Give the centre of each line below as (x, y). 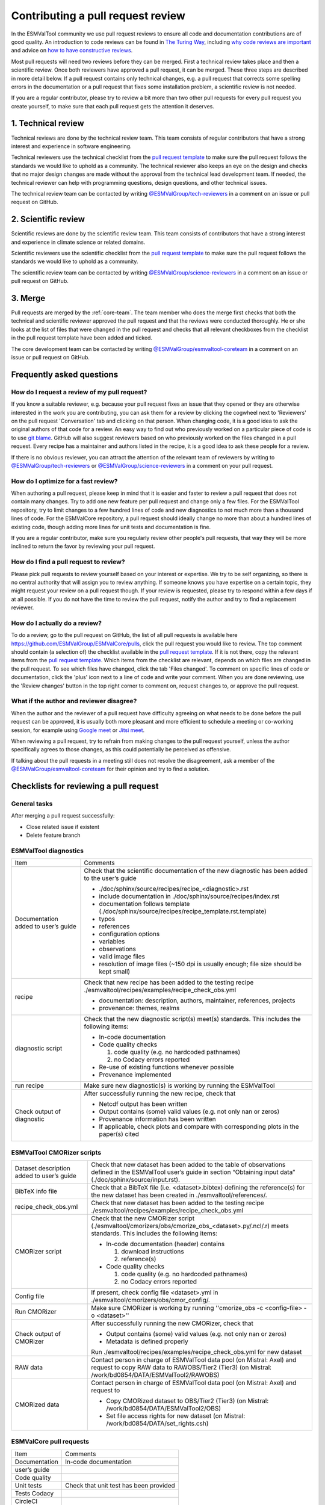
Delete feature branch (53, 835)
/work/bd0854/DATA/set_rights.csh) (157, 1423)
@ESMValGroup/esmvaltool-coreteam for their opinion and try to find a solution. (110, 769)
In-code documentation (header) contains (166, 1244)
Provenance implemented (135, 1075)
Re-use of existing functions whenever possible (166, 1067)
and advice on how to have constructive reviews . (72, 51)
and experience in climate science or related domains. (78, 242)
